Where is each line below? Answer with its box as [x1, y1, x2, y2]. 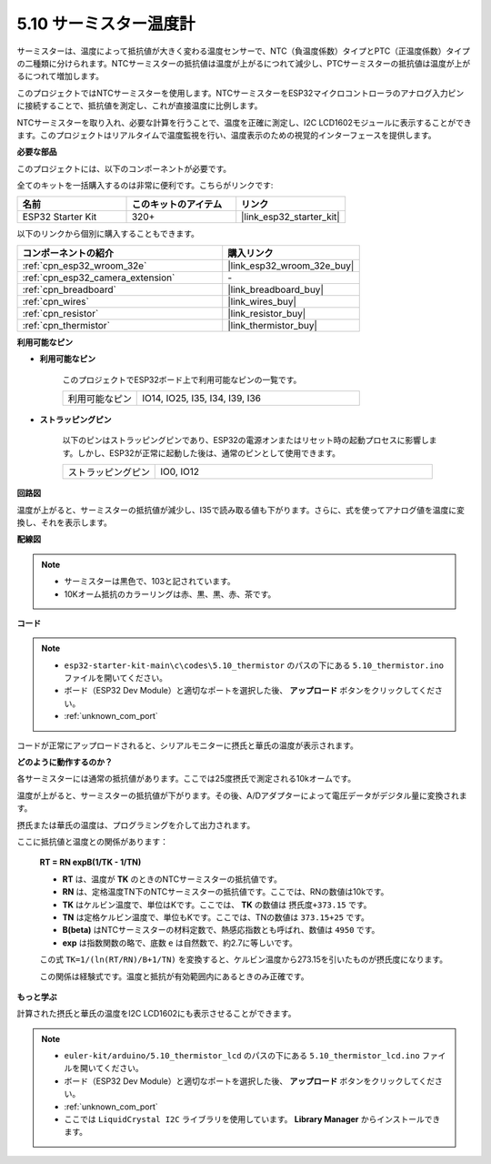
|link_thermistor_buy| [227, 319, 318, 331]
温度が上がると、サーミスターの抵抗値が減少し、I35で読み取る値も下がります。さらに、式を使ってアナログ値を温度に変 [16, 504, 466, 515]
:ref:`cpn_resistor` [22, 307, 99, 319]
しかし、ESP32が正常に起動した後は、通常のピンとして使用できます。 [77, 447, 341, 459]
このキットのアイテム [131, 198, 223, 211]
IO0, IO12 [160, 465, 200, 478]
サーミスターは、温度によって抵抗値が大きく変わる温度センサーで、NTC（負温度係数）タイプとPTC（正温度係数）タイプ [16, 46, 470, 56]
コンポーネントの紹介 [22, 247, 114, 259]
